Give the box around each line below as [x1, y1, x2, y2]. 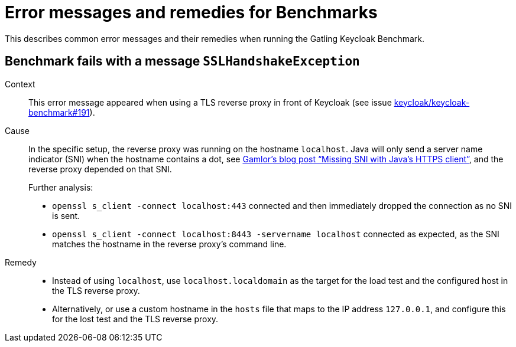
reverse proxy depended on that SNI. [28, 163, 172, 174]
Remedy [5, 257, 37, 267]
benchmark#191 [28, 107, 90, 117]
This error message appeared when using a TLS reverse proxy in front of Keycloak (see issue [28, 97, 392, 107]
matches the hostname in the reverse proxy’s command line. [52, 238, 287, 249]
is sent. [52, 210, 80, 221]
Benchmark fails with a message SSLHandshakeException [5, 54, 360, 69]
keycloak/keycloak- [394, 97, 470, 107]
